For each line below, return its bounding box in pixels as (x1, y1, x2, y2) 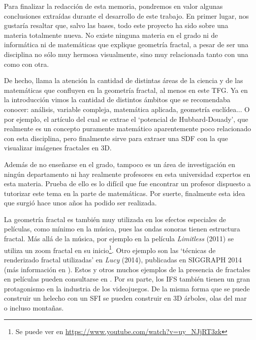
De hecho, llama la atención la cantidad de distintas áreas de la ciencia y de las (4, 75, 243, 85)
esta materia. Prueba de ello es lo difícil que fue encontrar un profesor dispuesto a (4, 178, 251, 189)
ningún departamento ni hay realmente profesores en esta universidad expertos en (4, 169, 251, 179)
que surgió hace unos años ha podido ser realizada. (4, 198, 157, 208)
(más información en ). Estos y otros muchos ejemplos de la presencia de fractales (4, 264, 251, 274)
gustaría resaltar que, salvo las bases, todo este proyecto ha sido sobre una (4, 20, 228, 30)
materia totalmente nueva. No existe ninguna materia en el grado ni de (4, 29, 218, 40)
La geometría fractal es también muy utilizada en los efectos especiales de (4, 214, 226, 224)
